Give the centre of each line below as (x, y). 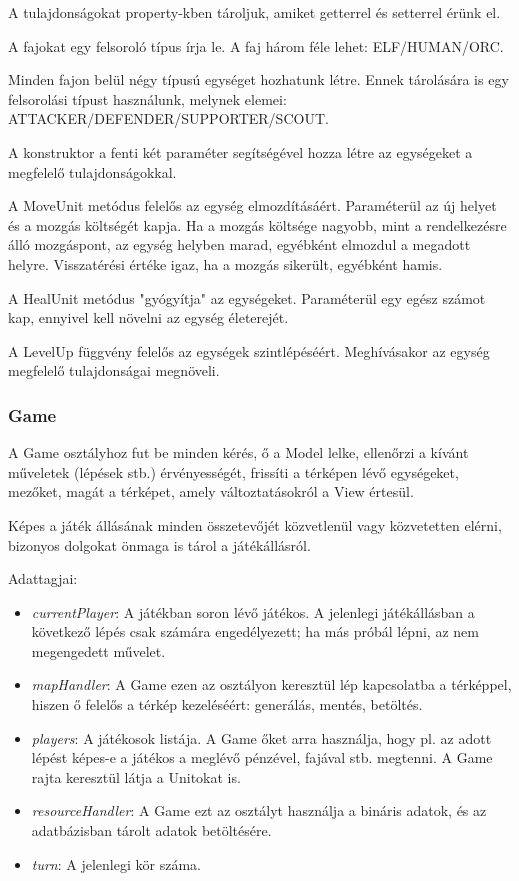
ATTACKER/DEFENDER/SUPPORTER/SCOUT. (168, 118)
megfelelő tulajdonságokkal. (92, 171)
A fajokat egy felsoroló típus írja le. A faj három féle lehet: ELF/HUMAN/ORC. (256, 45)
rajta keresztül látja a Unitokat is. (136, 776)
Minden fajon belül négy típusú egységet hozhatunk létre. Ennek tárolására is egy (258, 79)
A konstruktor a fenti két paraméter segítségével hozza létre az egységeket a (240, 151)
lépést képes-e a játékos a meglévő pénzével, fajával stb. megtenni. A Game (262, 757)
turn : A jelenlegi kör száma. (116, 863)
